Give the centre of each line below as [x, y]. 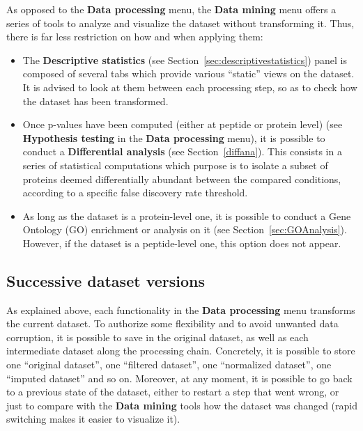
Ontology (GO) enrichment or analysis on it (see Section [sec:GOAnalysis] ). [185, 229]
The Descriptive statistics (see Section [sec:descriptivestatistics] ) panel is [185, 60]
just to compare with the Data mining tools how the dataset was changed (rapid [182, 405]
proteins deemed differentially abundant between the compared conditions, [182, 179]
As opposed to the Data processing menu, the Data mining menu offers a [171, 9]
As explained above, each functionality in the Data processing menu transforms [181, 309]
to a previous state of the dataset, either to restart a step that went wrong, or [173, 392]
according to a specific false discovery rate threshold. [135, 193]
